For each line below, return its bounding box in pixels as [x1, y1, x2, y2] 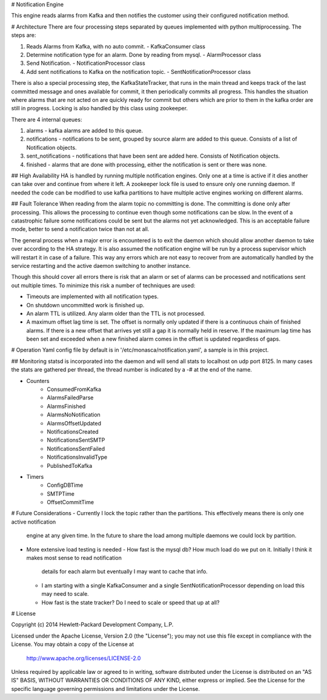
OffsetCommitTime [47, 499, 94, 506]
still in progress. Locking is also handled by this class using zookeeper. [11, 105, 188, 112]
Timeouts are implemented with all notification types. [26, 293, 159, 300]
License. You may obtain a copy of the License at [11, 641, 134, 648]
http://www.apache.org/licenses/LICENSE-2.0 [26, 655, 141, 662]
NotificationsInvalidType [47, 453, 108, 461]
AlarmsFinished [47, 402, 86, 410]
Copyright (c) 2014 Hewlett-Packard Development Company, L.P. [11, 621, 174, 628]
